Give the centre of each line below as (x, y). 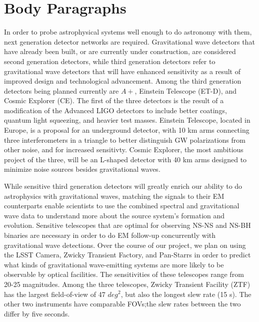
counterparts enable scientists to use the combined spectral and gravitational (122, 206)
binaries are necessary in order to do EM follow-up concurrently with (110, 235)
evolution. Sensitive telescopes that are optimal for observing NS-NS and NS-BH (127, 225)
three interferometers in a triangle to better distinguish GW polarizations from (125, 139)
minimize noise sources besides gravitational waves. (82, 169)
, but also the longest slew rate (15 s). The (186, 294)
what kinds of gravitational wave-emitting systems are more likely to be (114, 264)
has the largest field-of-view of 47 (55, 294)
